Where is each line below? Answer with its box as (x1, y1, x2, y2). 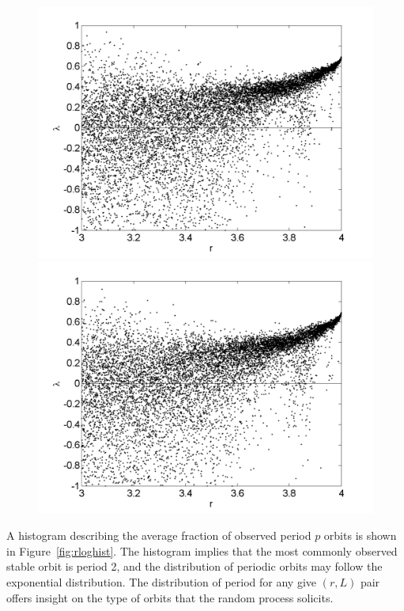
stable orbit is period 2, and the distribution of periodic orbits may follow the (6, 558, 383, 575)
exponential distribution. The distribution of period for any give (6, 573, 317, 590)
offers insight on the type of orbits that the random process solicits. (6, 589, 334, 605)
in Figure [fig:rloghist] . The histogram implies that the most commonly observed (6, 542, 398, 559)
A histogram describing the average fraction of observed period (6, 527, 311, 544)
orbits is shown (323, 527, 397, 544)
